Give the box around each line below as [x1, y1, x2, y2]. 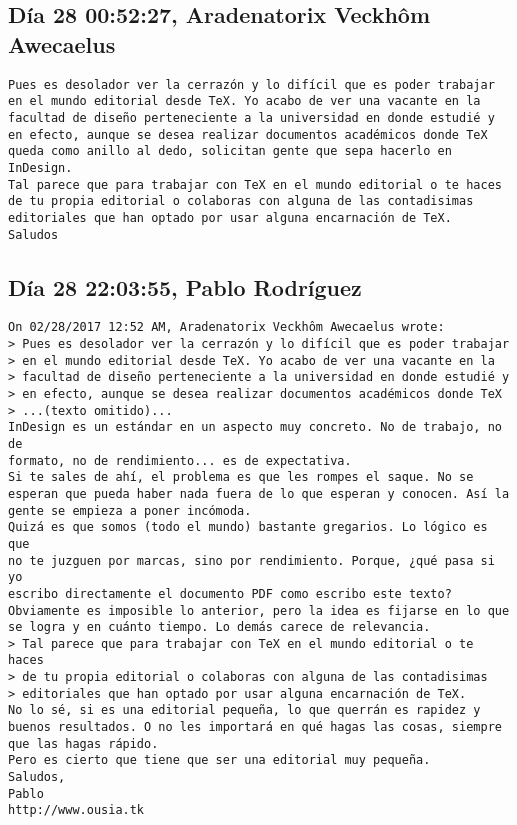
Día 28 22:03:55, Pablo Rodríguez [8, 271, 362, 302]
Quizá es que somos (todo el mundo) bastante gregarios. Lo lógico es [8, 520, 488, 535]
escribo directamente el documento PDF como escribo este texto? [8, 586, 452, 601]
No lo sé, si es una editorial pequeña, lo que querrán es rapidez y [8, 703, 481, 718]
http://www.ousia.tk [8, 803, 145, 818]
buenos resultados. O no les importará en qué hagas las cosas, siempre [8, 720, 502, 735]
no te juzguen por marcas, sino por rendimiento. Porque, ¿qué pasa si [8, 553, 495, 568]
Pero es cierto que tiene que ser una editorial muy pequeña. [8, 753, 431, 768]
